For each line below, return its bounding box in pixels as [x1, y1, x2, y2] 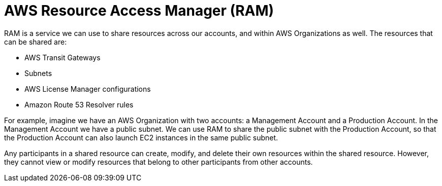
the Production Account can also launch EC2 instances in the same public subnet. [4, 133, 278, 142]
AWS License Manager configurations [24, 84, 151, 93]
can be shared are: [4, 37, 67, 46]
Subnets [24, 68, 52, 78]
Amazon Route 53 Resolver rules [24, 100, 134, 109]
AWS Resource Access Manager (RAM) [4, 2, 274, 19]
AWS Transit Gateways [24, 53, 101, 62]
